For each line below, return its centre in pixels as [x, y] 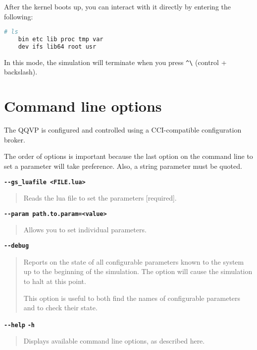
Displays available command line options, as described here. [114, 341]
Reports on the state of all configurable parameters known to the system [134, 261]
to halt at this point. [55, 281]
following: [19, 16]
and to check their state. [60, 308]
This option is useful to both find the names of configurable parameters [132, 298]
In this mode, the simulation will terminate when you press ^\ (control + [115, 62]
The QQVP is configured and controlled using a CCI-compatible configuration [123, 130]
